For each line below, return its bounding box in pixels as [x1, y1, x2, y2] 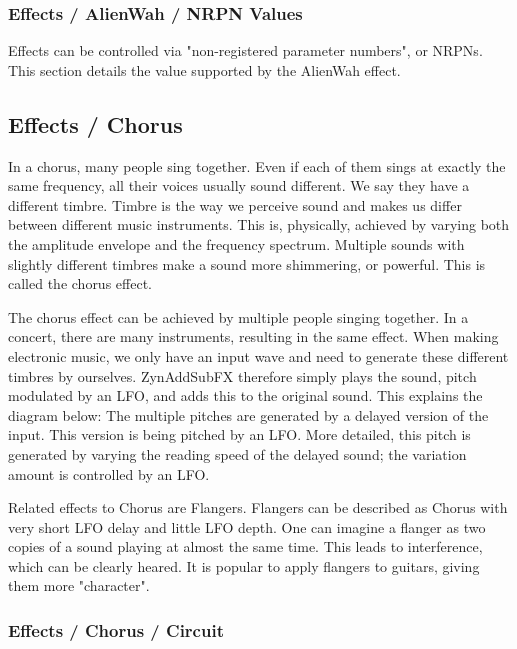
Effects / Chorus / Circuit [8, 618, 224, 642]
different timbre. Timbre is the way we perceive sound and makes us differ [8, 194, 462, 215]
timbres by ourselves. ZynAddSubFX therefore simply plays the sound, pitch [8, 365, 477, 386]
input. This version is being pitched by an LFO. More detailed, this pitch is [8, 424, 471, 445]
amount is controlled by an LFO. [8, 463, 210, 484]
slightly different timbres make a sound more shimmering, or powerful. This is [8, 253, 486, 274]
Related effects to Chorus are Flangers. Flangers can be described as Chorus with [8, 497, 508, 518]
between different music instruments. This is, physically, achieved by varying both [8, 214, 510, 235]
